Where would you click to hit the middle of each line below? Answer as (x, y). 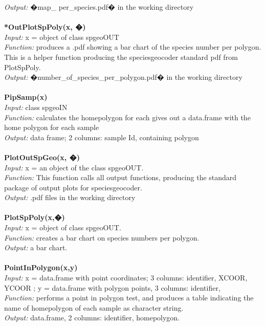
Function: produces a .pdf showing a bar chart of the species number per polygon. (133, 47)
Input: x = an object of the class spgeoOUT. (74, 167)
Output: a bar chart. (36, 247)
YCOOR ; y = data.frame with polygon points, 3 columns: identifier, (112, 287)
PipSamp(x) (26, 97)
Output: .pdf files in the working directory (70, 197)
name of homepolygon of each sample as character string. (94, 307)
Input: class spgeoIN (36, 107)
